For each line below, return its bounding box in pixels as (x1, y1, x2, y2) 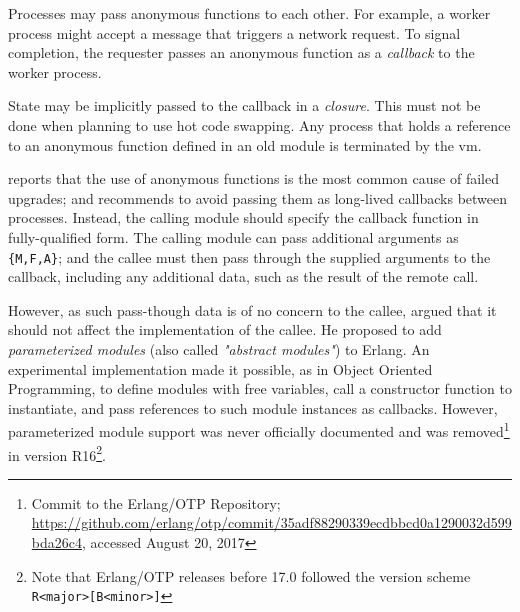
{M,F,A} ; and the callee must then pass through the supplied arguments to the (8, 246, 491, 267)
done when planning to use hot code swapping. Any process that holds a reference (8, 114, 511, 135)
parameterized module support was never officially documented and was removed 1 (8, 418, 510, 441)
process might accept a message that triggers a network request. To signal (8, 22, 461, 43)
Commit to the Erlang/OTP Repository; (31, 492, 281, 513)
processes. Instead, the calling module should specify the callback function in (8, 207, 479, 228)
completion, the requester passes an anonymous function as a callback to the (8, 42, 475, 63)
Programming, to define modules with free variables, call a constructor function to (8, 378, 512, 399)
